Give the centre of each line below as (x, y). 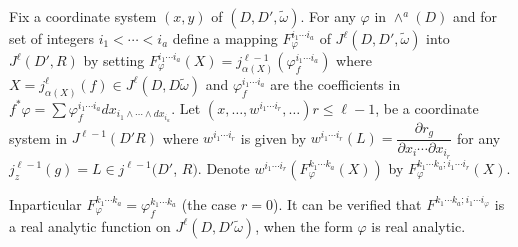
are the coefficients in (335, 83)
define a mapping (225, 38)
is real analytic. (418, 225)
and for (475, 16)
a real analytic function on (90, 225)
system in (38, 137)
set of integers (51, 38)
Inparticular (45, 203)
